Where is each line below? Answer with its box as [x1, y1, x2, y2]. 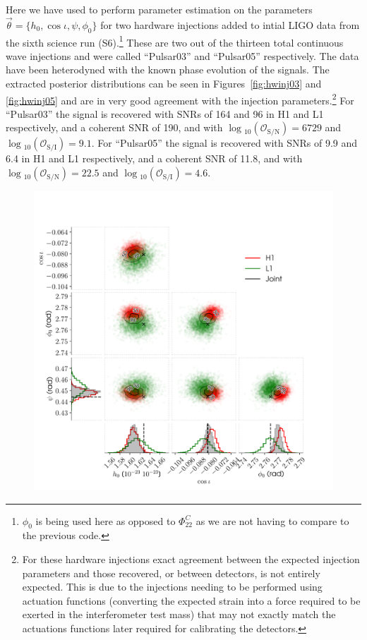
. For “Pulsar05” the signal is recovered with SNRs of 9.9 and [91, 135, 358, 150]
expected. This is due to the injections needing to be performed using [22, 579, 323, 594]
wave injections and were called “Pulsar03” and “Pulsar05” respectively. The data [6, 48, 359, 63]
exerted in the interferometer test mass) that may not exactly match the [22, 607, 336, 622]
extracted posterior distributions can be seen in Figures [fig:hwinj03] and [6, 76, 322, 91]
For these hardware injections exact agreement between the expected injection [22, 552, 360, 567]
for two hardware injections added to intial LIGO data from [100, 17, 360, 32]
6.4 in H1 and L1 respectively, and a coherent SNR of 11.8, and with [6, 151, 303, 166]
